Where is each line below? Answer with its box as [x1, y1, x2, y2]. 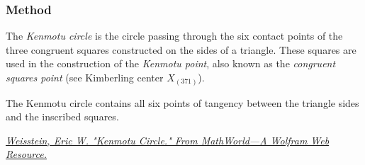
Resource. [6, 147, 47, 161]
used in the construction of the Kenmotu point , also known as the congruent [6, 56, 336, 71]
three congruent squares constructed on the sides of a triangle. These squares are [6, 42, 356, 57]
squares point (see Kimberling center [6, 70, 164, 84]
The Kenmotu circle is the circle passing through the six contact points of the [6, 28, 343, 43]
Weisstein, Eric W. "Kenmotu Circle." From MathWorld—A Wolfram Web [6, 132, 330, 147]
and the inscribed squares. [6, 109, 119, 124]
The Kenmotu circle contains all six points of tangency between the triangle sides [6, 95, 359, 110]
